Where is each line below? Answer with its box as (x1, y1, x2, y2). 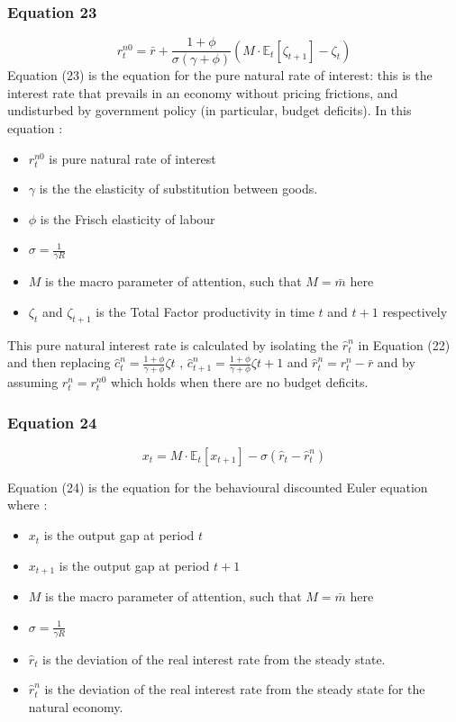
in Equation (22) (358, 335, 451, 354)
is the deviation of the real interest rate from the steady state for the (44, 680, 425, 699)
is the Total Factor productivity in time (96, 302, 315, 320)
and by (377, 353, 415, 372)
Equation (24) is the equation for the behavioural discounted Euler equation (7, 477, 428, 496)
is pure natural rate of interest (49, 149, 216, 167)
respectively (382, 302, 448, 320)
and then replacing (7, 353, 111, 372)
